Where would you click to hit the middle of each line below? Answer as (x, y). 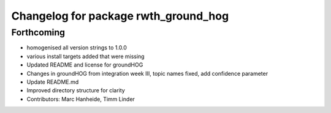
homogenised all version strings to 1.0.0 (77, 48)
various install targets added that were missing (86, 56)
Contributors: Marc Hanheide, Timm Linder (81, 99)
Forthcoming (38, 32)
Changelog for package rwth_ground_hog (120, 16)
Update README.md (53, 82)
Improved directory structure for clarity (76, 90)
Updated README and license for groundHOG (85, 65)
